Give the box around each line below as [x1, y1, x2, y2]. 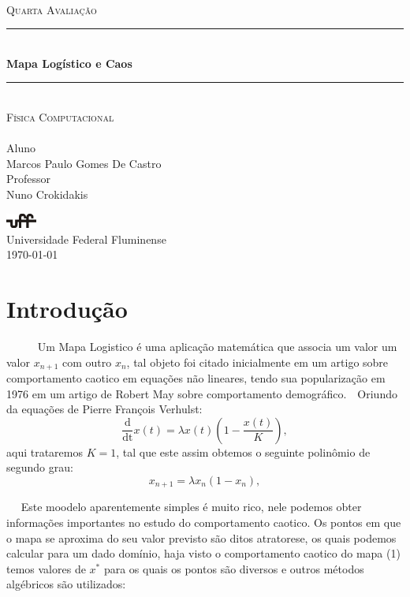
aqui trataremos [6, 443, 83, 460]
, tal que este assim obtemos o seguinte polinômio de [116, 443, 371, 460]
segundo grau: [6, 459, 73, 476]
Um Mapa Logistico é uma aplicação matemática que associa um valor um [37, 338, 397, 354]
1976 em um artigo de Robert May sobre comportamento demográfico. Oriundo [6, 385, 397, 401]
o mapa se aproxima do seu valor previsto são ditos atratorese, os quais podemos [6, 529, 397, 546]
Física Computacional [6, 108, 114, 125]
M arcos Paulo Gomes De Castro [6, 155, 162, 171]
